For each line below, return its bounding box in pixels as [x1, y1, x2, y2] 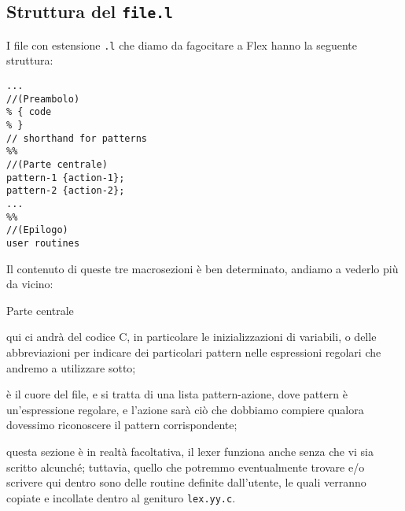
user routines [6, 237, 80, 249]
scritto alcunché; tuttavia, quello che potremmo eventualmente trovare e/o [6, 458, 365, 475]
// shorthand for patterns [6, 132, 147, 144]
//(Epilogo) [6, 224, 68, 236]
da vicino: [6, 276, 53, 292]
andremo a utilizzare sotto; [6, 359, 136, 376]
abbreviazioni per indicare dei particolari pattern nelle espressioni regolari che [6, 343, 381, 360]
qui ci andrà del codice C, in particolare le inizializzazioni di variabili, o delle [6, 328, 377, 345]
